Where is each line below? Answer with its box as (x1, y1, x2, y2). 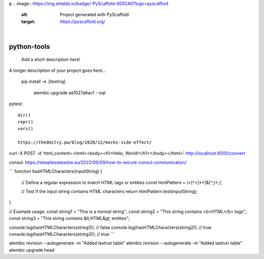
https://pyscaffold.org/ (60, 19, 105, 24)
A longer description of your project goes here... (9, 67, 106, 73)
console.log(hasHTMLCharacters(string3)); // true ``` (9, 231, 115, 237)
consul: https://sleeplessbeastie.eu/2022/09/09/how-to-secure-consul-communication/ (9, 159, 187, 165)
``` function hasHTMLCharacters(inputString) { (9, 169, 103, 174)
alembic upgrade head (9, 247, 55, 253)
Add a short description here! (21, 56, 81, 62)
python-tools (9, 42, 50, 51)
